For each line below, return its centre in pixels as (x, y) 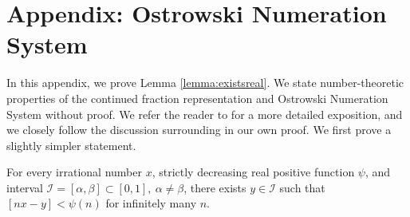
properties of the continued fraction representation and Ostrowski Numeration (197, 98)
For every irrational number (74, 172)
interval (25, 187)
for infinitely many (151, 203)
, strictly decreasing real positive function (253, 172)
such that (302, 187)
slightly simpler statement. (71, 145)
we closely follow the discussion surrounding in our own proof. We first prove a (199, 130)
